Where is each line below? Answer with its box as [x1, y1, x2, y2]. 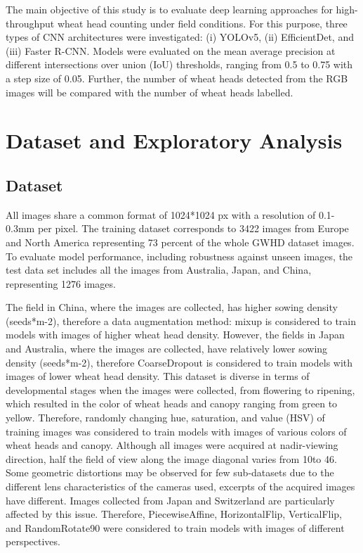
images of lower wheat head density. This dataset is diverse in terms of [6, 369, 310, 383]
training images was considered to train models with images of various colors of [6, 424, 347, 438]
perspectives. [6, 534, 60, 549]
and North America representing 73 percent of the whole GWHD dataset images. [6, 234, 355, 249]
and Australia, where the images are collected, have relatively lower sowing [6, 341, 328, 356]
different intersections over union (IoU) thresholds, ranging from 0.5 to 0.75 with [6, 57, 353, 72]
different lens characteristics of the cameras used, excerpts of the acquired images [6, 479, 355, 494]
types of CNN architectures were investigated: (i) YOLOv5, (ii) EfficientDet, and [6, 30, 354, 44]
